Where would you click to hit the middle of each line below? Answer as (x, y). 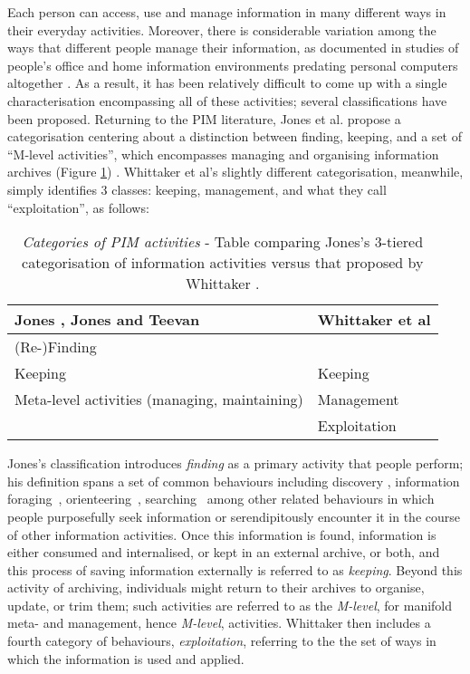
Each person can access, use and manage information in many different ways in (227, 12)
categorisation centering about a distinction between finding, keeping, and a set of (235, 136)
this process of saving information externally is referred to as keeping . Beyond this (235, 569)
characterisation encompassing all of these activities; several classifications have (227, 100)
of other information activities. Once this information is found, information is (222, 534)
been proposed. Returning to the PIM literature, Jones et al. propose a (204, 118)
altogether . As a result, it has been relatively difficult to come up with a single (227, 83)
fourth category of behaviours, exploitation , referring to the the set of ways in (222, 641)
